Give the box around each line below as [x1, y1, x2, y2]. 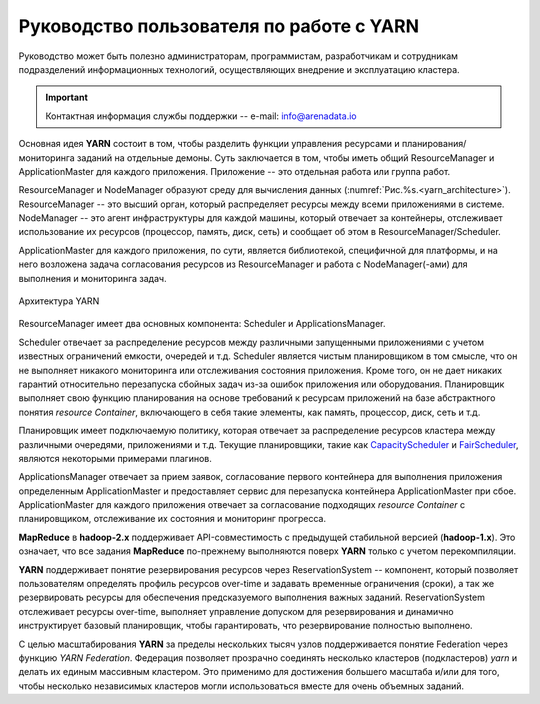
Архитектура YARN [18, 295, 100, 307]
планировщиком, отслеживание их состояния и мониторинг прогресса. [18, 513, 327, 525]
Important [45, 91, 89, 104]
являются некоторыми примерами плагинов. [18, 452, 212, 464]
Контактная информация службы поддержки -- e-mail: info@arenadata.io [45, 110, 357, 122]
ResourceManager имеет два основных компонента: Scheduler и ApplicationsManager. [18, 318, 386, 330]
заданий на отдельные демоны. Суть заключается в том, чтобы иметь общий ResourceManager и [76, 151, 495, 164]
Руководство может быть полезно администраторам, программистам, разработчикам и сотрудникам [18, 50, 459, 62]
